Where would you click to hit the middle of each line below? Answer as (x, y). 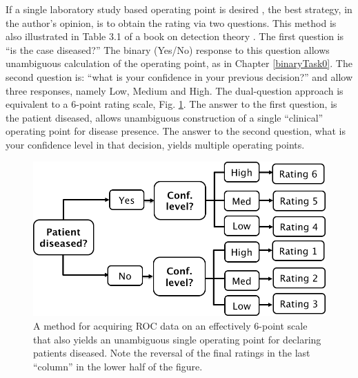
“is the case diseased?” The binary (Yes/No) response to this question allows (168, 49)
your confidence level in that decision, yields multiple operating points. (155, 144)
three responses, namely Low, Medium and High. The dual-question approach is (175, 90)
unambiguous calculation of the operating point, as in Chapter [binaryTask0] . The (179, 63)
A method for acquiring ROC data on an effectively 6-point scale (170, 326)
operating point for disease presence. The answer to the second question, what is (176, 131)
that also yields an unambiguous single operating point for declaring (177, 339)
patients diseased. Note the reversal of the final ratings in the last (172, 353)
